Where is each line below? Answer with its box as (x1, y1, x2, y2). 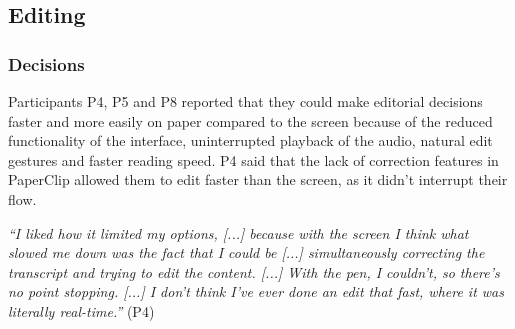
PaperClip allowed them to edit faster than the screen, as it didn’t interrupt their (8, 169, 508, 190)
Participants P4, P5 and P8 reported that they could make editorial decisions (8, 91, 483, 111)
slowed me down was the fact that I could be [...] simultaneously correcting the (8, 242, 485, 263)
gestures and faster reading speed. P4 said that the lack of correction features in (8, 149, 499, 170)
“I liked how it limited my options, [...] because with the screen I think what (8, 222, 469, 243)
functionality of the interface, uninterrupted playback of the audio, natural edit (8, 130, 493, 151)
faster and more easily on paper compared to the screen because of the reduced (8, 110, 493, 131)
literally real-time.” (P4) (8, 300, 155, 321)
